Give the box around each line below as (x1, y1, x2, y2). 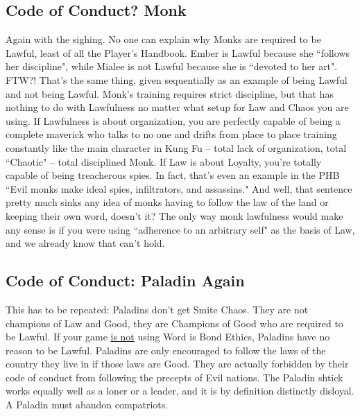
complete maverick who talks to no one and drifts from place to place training (6, 127, 337, 141)
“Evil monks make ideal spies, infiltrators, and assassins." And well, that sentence (6, 181, 352, 196)
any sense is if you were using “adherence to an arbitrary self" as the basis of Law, (6, 222, 355, 236)
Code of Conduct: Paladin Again (6, 270, 245, 291)
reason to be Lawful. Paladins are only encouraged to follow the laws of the (6, 343, 326, 357)
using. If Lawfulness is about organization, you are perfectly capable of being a (6, 113, 341, 128)
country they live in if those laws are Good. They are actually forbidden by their (6, 356, 349, 371)
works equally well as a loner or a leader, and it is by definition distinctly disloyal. (6, 383, 354, 398)
